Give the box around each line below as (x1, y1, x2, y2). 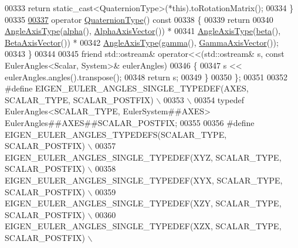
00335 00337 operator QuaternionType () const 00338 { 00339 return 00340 (5, 13, 273, 25)
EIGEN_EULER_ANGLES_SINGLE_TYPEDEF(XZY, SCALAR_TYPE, (5, 197, 282, 209)
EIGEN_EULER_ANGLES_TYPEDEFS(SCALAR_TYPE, (5, 128, 227, 140)
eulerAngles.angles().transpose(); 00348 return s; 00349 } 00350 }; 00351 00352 (5, 70, 287, 83)
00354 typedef (194, 93, 244, 106)
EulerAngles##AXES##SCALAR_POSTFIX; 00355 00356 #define (5, 116, 255, 128)
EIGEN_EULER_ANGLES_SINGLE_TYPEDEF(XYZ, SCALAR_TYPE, (5, 151, 282, 163)
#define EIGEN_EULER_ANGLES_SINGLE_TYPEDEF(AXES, (5, 82, 249, 94)
